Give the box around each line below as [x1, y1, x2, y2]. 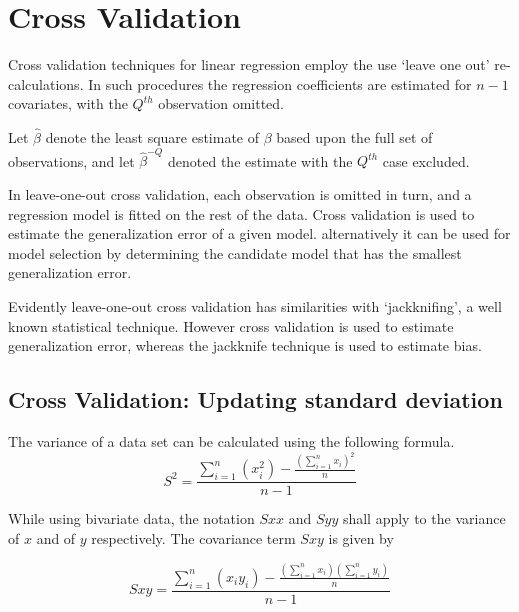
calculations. [8, 73, 84, 94]
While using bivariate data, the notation [8, 508, 255, 529]
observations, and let [8, 150, 135, 171]
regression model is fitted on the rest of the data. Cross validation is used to [8, 203, 475, 224]
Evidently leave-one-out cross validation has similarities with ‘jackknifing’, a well [8, 296, 502, 316]
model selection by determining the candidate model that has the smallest [8, 242, 462, 263]
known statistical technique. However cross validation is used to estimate [8, 315, 454, 336]
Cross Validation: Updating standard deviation [8, 384, 503, 415]
